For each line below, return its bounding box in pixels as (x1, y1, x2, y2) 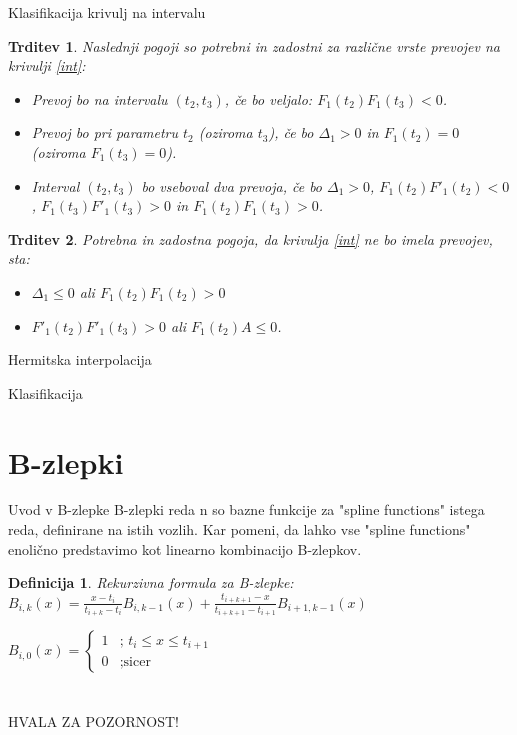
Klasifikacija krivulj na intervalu (8, 2, 206, 22)
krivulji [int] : (8, 55, 86, 76)
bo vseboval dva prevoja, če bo (141, 175, 323, 196)
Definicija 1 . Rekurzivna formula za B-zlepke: (8, 572, 294, 593)
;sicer (119, 654, 151, 669)
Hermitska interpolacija (8, 349, 152, 370)
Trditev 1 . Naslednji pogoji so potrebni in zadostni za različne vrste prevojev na (8, 35, 500, 56)
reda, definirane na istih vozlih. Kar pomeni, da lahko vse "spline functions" (8, 519, 471, 540)
